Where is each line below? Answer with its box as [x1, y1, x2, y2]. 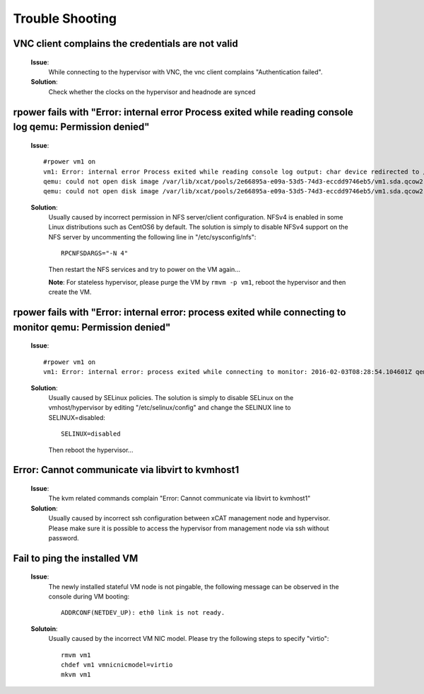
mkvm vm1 [61, 671, 91, 679]
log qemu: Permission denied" [13, 121, 150, 133]
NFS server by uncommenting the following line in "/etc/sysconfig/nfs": [48, 232, 257, 241]
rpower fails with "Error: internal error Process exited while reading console [13, 106, 353, 118]
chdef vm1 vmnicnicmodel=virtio [61, 661, 173, 669]
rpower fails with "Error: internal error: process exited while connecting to [13, 307, 346, 319]
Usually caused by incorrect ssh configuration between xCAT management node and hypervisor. [48, 514, 331, 523]
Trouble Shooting [13, 11, 117, 26]
